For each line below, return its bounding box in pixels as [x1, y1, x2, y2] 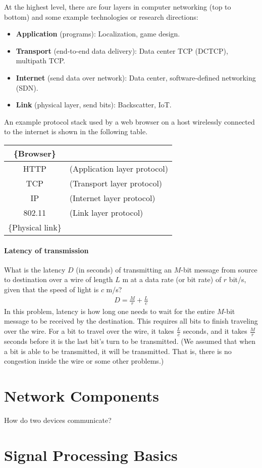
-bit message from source [181, 264, 257, 275]
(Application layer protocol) [69, 162, 168, 174]
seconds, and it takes [183, 326, 247, 336]
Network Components [4, 385, 159, 406]
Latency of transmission [4, 245, 89, 255]
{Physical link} [8, 221, 62, 233]
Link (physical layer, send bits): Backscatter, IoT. [16, 99, 172, 110]
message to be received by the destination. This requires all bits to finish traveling [4, 316, 258, 326]
